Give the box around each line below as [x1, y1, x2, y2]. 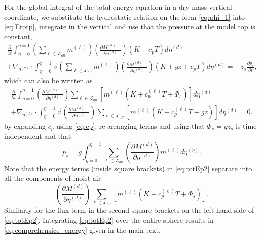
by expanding [4, 120, 46, 131]
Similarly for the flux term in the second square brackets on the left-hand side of [4, 205, 254, 215]
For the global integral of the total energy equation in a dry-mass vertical [4, 2, 232, 12]
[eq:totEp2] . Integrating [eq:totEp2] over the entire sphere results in [4, 215, 214, 225]
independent [4, 131, 42, 141]
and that [44, 131, 71, 141]
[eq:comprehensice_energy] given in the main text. [4, 224, 161, 235]
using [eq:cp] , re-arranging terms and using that [56, 120, 205, 131]
